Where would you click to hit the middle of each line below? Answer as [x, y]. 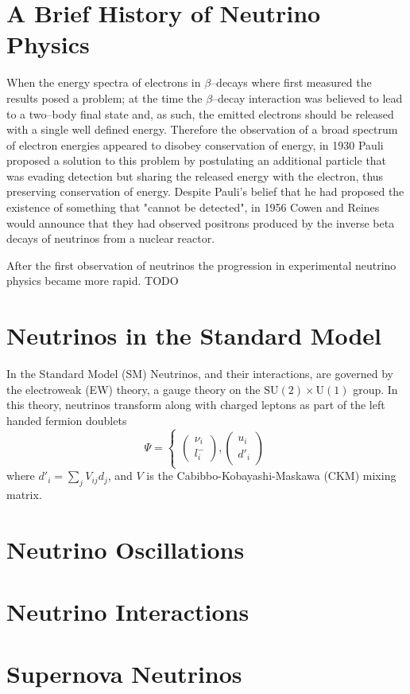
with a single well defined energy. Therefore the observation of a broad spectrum [202, 129]
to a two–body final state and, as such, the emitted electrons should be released [200, 113]
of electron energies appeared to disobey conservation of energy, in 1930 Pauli [195, 144]
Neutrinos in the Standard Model [194, 335]
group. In [375, 389]
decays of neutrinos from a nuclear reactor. [111, 238]
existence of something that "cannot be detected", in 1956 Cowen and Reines [193, 207]
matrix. [24, 494]
